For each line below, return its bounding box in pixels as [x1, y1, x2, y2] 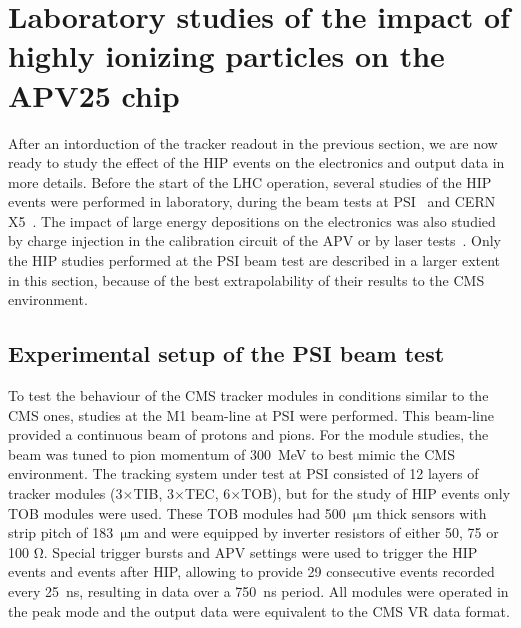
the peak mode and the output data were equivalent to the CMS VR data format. [8, 600, 510, 621]
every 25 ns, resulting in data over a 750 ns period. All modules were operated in [8, 580, 509, 601]
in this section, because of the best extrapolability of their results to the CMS [8, 269, 485, 290]
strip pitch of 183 [8, 522, 114, 543]
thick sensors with [376, 502, 487, 523]
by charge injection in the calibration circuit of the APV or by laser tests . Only [8, 230, 501, 251]
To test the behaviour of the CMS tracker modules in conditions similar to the [8, 385, 489, 406]
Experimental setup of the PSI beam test [8, 338, 445, 369]
